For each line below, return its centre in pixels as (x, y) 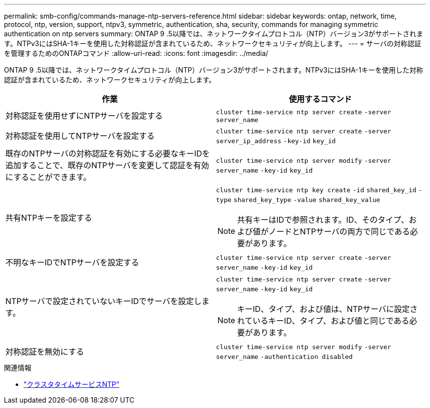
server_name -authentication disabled (284, 357)
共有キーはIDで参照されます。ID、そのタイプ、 (323, 220)
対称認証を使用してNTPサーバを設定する (80, 136)
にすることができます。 (48, 177)
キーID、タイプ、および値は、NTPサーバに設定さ (327, 309)
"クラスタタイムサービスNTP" (72, 384)
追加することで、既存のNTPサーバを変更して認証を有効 (107, 165)
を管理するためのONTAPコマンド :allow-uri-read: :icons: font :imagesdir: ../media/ (136, 53)
